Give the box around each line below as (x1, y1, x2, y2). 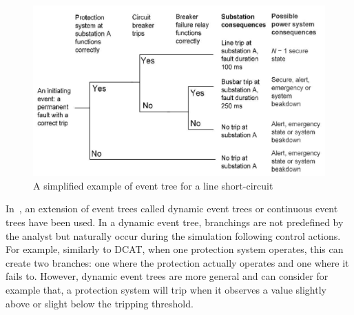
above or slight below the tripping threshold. (6, 296, 194, 310)
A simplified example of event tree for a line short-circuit (33, 178, 273, 192)
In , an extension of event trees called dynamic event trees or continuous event (6, 201, 338, 216)
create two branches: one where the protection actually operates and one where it (6, 255, 349, 270)
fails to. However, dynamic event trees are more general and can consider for (6, 269, 329, 283)
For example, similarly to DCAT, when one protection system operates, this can (6, 242, 344, 256)
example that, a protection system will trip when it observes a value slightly (6, 282, 326, 296)
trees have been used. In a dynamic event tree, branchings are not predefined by (6, 214, 344, 229)
